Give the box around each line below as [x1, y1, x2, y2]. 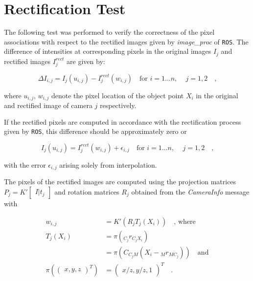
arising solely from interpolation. [59, 159, 157, 170]
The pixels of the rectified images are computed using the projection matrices [4, 176, 236, 187]
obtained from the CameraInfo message [131, 186, 250, 196]
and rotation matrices [54, 186, 119, 196]
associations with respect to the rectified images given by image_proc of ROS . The [4, 36, 249, 46]
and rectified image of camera [4, 100, 92, 110]
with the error [4, 159, 46, 170]
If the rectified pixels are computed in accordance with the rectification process [4, 116, 241, 127]
